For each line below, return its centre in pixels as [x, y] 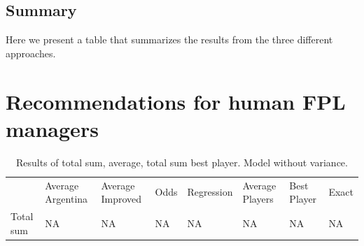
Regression [210, 192]
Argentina [66, 199]
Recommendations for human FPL [176, 101]
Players [258, 199]
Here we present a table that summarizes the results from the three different [169, 39]
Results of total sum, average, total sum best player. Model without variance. [182, 162]
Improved [121, 199]
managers [52, 128]
